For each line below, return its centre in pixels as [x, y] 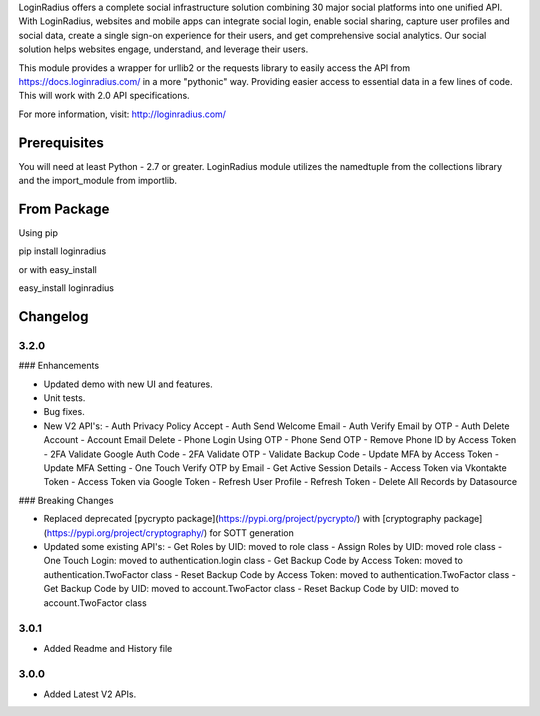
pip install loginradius [62, 251]
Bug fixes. [64, 412]
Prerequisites [61, 142]
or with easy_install [57, 269]
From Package [64, 208]
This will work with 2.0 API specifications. [104, 96]
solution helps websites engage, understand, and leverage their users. [163, 49]
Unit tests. [64, 398]
